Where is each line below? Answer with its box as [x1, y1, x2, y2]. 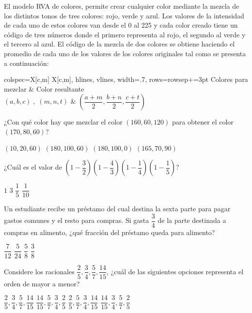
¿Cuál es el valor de [4, 162, 62, 172]
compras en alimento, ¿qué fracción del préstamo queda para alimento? [4, 227, 215, 237]
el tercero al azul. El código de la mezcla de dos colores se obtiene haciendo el [4, 39, 235, 49]
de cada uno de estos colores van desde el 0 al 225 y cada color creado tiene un [4, 20, 238, 30]
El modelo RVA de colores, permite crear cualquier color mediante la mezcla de [4, 1, 239, 11]
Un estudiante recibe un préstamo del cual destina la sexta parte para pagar [4, 203, 231, 214]
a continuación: [4, 58, 49, 68]
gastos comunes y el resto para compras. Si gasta [4, 215, 149, 225]
